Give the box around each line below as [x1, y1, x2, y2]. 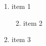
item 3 [11, 34, 31, 45]
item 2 [23, 17, 43, 28]
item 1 [11, 1, 31, 11]
